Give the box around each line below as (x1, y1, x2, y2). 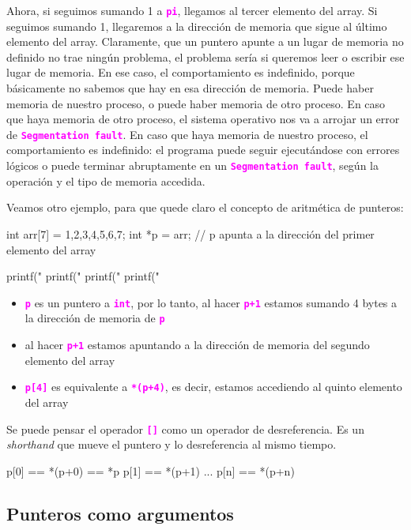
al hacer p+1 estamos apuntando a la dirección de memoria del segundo (25, 336, 370, 352)
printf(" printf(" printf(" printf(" (6, 268, 160, 284)
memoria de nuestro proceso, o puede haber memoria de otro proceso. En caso (6, 95, 386, 111)
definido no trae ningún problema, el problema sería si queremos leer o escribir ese (6, 48, 405, 65)
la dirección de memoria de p (25, 310, 165, 326)
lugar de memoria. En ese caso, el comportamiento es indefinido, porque (6, 64, 355, 81)
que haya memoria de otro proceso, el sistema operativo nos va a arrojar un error (6, 111, 400, 127)
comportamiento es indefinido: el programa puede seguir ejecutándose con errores (6, 141, 400, 158)
